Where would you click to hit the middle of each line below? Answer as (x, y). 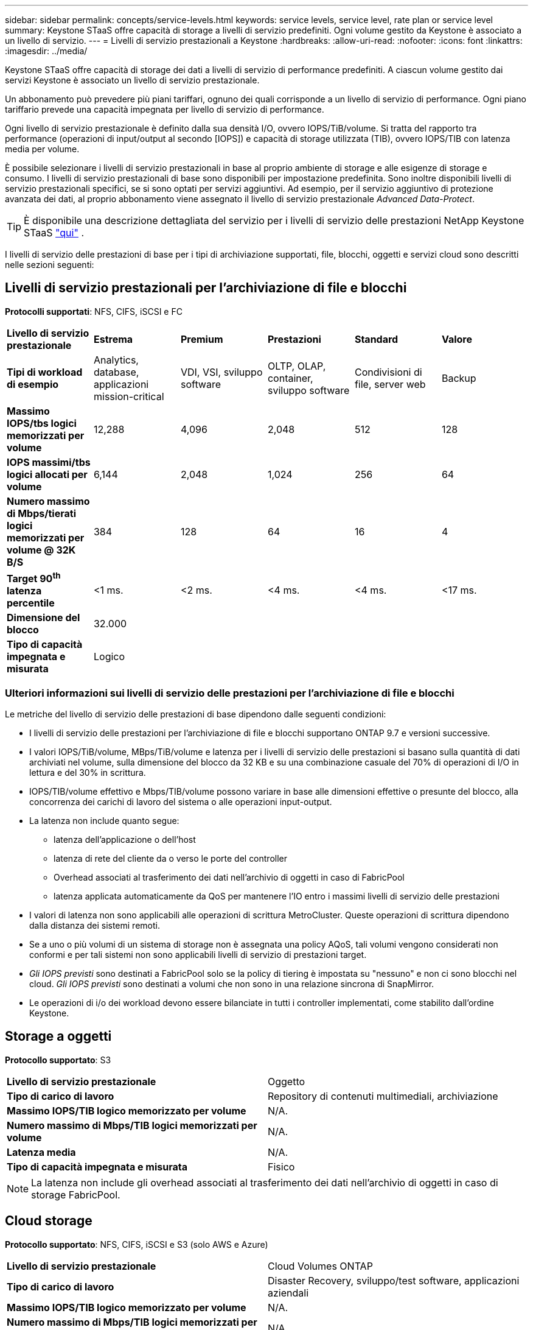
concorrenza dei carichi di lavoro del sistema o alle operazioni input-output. (181, 801)
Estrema (113, 339)
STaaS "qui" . (54, 233)
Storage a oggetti (58, 1036)
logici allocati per (47, 474)
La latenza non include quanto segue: (104, 820)
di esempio (33, 384)
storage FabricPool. (76, 1195)
